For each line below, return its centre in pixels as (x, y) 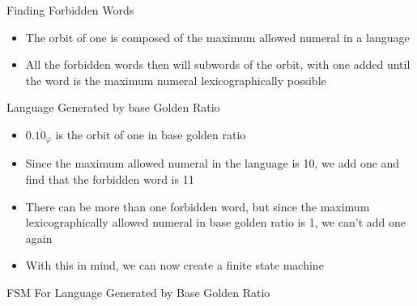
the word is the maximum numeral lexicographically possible (176, 80)
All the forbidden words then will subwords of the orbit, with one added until (218, 64)
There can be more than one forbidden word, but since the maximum (198, 206)
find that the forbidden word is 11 (110, 179)
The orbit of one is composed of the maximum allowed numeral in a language (217, 37)
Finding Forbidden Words (70, 10)
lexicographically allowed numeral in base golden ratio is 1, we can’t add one (216, 222)
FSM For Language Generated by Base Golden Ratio (138, 292)
